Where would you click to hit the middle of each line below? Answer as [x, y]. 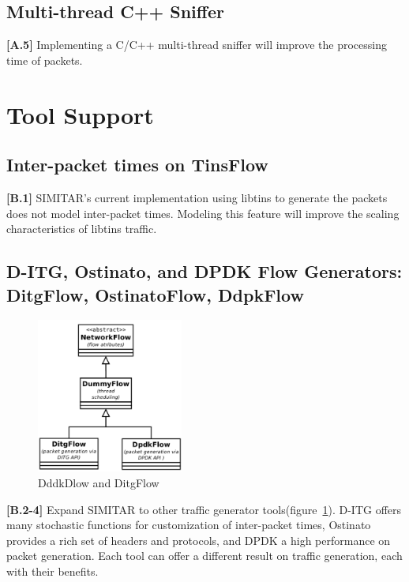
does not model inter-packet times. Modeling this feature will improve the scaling [203, 213]
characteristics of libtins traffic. [82, 229]
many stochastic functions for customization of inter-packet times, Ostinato [189, 525]
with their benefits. [53, 571]
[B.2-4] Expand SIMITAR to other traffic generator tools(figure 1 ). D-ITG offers [204, 509]
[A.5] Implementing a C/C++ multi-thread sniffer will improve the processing [197, 45]
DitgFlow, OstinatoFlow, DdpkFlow [155, 294]
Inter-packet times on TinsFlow [137, 165]
